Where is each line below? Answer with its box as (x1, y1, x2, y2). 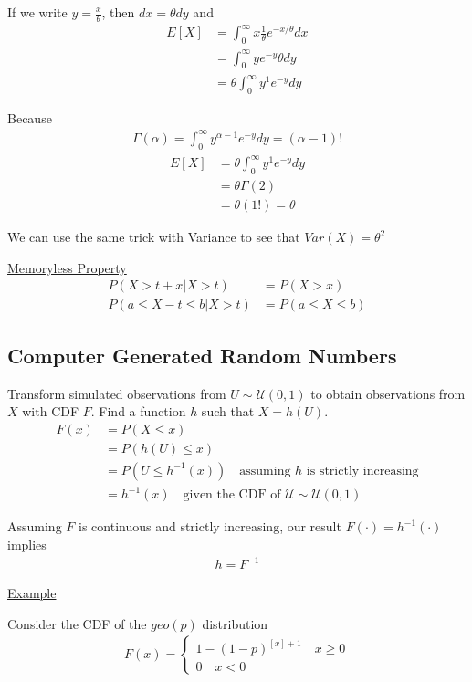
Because (7, 108, 52, 127)
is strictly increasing (306, 464, 419, 477)
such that (201, 402, 255, 421)
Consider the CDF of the (7, 614, 147, 633)
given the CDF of (183, 488, 281, 502)
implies (7, 534, 47, 553)
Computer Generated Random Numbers (7, 341, 397, 369)
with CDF (22, 402, 79, 421)
